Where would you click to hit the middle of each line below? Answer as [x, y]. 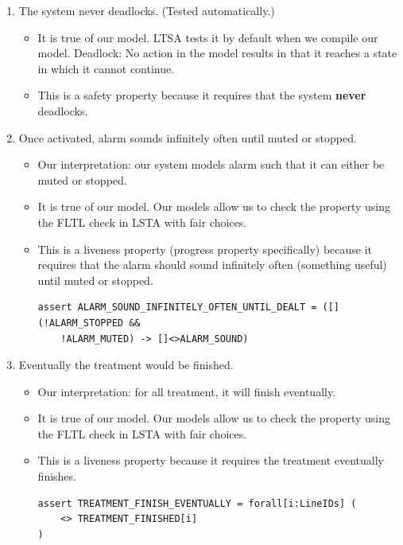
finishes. [57, 476]
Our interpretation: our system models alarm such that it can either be [211, 164]
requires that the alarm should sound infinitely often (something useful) [212, 265]
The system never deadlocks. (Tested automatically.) [147, 10]
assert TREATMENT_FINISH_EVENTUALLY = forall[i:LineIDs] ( [197, 503]
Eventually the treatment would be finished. [126, 365]
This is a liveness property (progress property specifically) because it [205, 249]
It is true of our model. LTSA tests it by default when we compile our [208, 37]
